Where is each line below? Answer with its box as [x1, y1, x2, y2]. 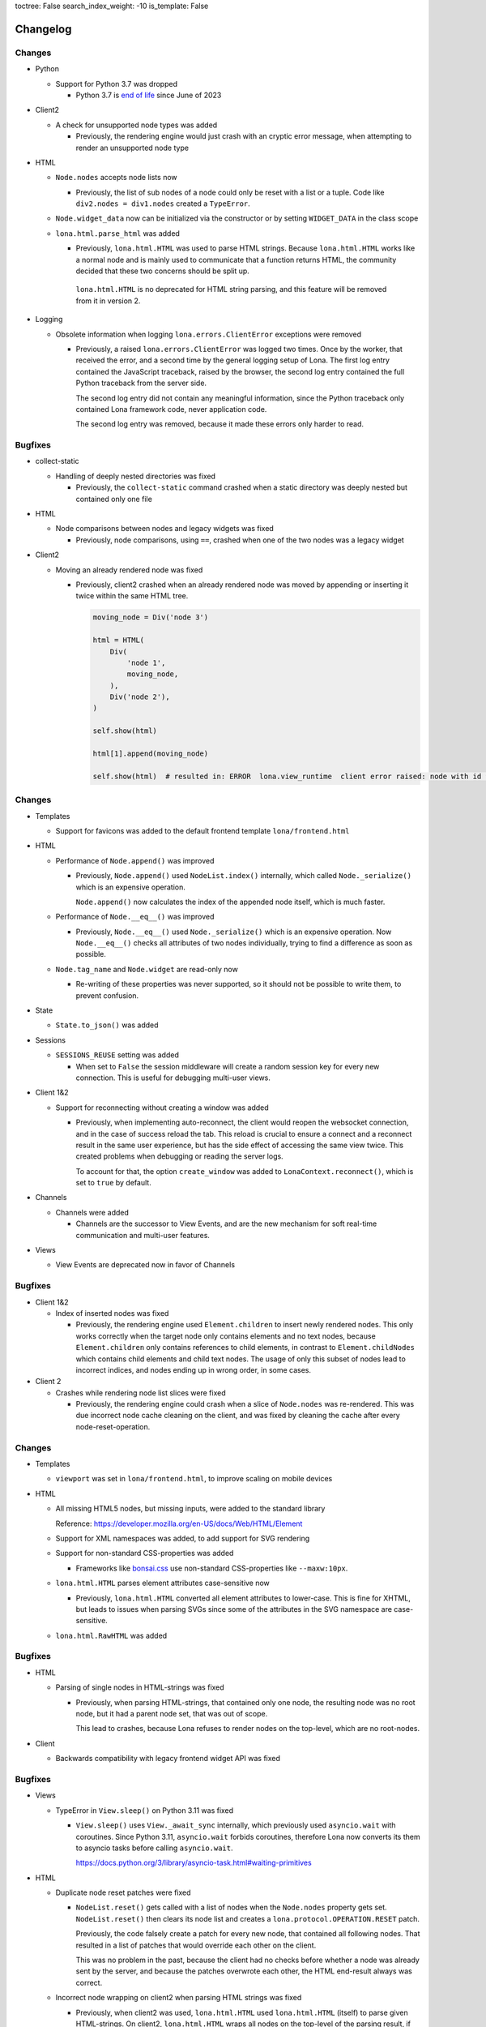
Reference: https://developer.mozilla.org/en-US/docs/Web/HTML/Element [55, 1519, 303, 1528]
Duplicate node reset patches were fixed [55, 1888, 191, 1897]
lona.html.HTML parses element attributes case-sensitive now [55, 1578, 271, 1588]
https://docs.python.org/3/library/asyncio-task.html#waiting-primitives [75, 1858, 312, 1868]
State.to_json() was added [55, 1020, 159, 1030]
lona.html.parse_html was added [55, 228, 180, 238]
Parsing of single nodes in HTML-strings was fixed [55, 1682, 224, 1692]
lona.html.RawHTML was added [55, 1631, 168, 1640]
